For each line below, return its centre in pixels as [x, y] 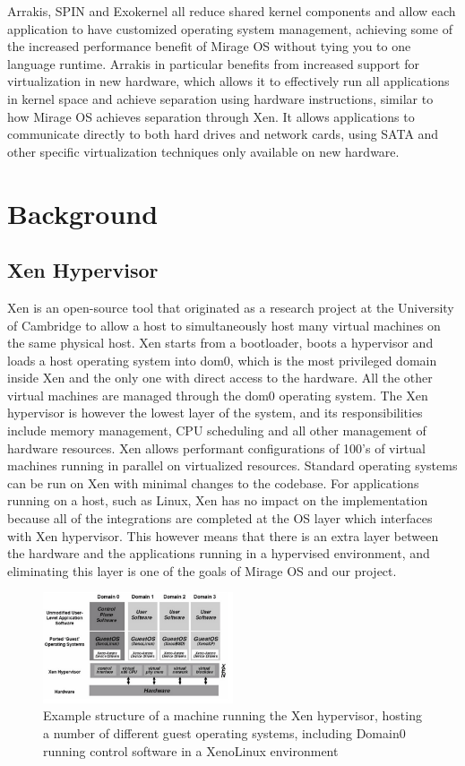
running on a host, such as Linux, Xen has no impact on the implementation [218, 500]
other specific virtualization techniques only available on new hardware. [203, 151]
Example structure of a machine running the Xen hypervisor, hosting [232, 715]
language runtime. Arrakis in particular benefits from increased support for [213, 63]
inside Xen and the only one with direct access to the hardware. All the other [220, 378]
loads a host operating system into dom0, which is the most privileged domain [222, 360]
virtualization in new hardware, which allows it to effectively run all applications [228, 81]
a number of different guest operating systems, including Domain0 [224, 733]
